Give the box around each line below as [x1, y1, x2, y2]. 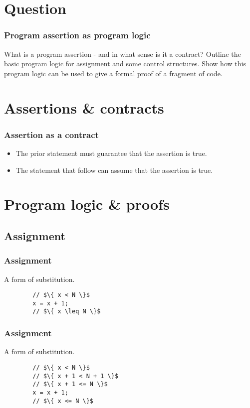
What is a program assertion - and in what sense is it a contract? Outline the [4, 48, 241, 59]
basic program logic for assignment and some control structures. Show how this [4, 58, 246, 69]
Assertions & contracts [4, 97, 164, 118]
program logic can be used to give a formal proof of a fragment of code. [4, 68, 223, 78]
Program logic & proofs [4, 194, 170, 214]
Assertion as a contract [4, 128, 99, 140]
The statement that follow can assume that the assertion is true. [15, 164, 213, 175]
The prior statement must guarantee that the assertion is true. [15, 147, 207, 158]
